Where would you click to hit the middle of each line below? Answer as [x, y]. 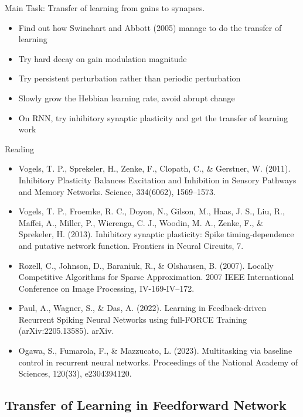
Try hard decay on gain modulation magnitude [103, 58]
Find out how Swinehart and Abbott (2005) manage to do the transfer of [150, 27]
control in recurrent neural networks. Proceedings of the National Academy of [158, 362]
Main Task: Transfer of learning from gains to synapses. [105, 8]
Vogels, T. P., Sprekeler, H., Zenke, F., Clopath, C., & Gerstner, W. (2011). [154, 168]
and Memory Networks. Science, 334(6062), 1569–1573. [117, 191]
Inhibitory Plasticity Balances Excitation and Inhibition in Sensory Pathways [157, 180]
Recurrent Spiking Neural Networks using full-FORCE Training [133, 319]
